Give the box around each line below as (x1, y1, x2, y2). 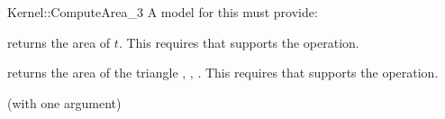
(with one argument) (7, 93, 122, 112)
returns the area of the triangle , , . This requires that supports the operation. (7, 63, 439, 82)
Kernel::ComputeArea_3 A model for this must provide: (7, 3, 318, 21)
